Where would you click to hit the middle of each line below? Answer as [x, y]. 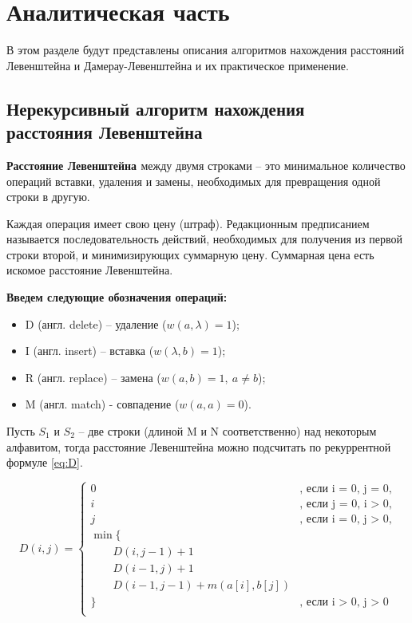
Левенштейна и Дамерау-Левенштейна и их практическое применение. [178, 65]
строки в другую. [48, 197]
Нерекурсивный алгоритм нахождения [156, 108]
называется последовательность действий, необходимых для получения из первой [204, 239]
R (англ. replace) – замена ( [93, 377]
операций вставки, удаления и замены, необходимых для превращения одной [194, 181]
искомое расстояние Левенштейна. [90, 270]
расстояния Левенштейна [105, 132]
